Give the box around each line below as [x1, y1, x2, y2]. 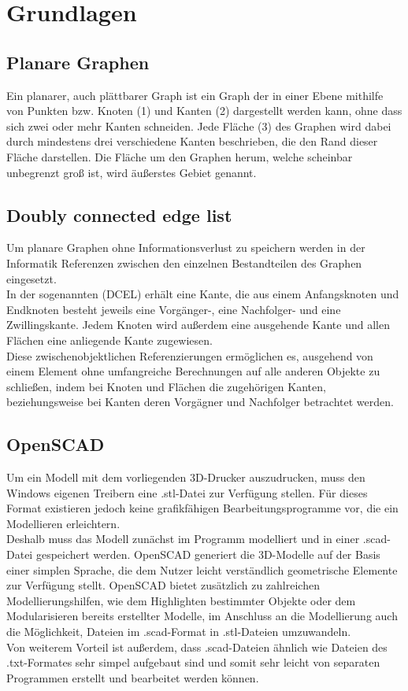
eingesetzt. [6, 270, 57, 286]
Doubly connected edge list [6, 202, 232, 227]
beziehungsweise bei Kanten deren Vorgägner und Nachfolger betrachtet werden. [6, 394, 394, 410]
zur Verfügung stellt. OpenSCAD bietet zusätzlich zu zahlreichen [6, 577, 320, 593]
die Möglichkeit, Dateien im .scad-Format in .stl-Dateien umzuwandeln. [6, 623, 351, 640]
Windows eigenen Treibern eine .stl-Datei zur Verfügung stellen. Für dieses [6, 484, 368, 501]
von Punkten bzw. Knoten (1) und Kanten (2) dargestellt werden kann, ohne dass [6, 102, 402, 119]
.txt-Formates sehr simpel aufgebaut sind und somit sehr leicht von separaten [6, 654, 380, 671]
